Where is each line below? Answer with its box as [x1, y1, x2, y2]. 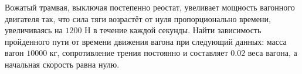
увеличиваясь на [5, 24, 63, 36]
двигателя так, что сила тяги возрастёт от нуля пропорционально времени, [5, 12, 271, 24]
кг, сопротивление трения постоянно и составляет [49, 47, 228, 59]
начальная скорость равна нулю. [5, 58, 120, 70]
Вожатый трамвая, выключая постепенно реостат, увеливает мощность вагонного [5, 1, 295, 13]
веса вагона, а [247, 47, 297, 59]
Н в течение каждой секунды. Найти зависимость [84, 24, 262, 36]
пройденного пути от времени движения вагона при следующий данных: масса [5, 35, 287, 47]
